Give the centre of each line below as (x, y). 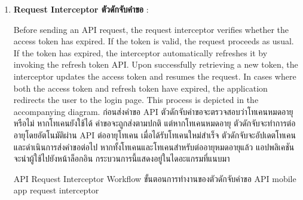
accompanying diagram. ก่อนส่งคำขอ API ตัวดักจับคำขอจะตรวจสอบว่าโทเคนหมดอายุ (153, 111)
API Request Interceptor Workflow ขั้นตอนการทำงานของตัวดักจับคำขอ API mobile (155, 178)
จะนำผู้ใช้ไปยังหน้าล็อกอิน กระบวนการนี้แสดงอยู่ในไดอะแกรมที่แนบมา (122, 158)
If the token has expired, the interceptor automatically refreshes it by (140, 52)
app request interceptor (56, 190)
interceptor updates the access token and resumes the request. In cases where (155, 76)
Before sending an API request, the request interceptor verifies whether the (151, 29)
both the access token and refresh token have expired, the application (140, 88)
